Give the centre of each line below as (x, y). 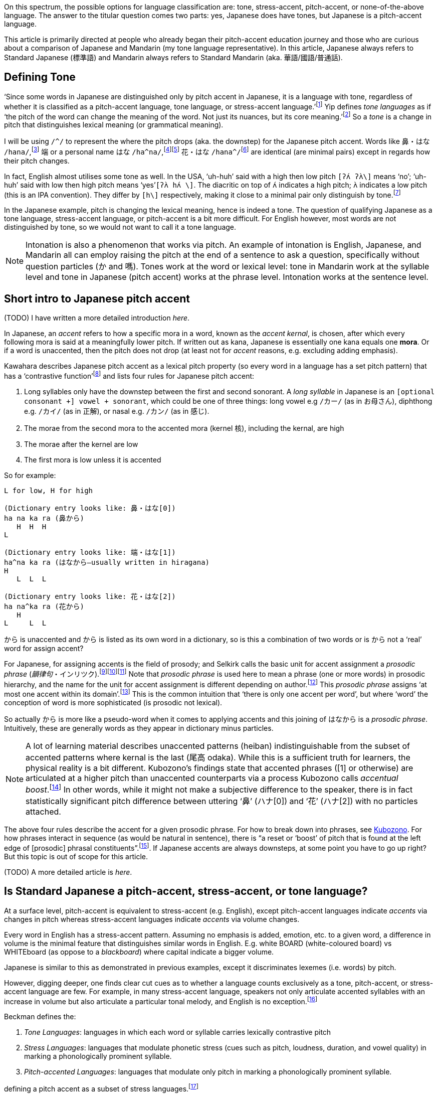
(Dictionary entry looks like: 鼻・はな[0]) (90, 508)
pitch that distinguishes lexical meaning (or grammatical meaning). (114, 125)
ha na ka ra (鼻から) (44, 518)
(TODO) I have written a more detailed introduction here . (97, 318)
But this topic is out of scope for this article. (76, 856)
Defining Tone (40, 77)
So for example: (30, 475)
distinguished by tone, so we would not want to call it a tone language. (120, 227)
